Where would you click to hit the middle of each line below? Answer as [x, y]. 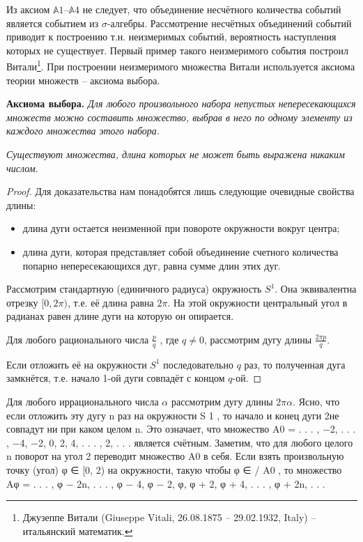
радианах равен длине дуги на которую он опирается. [120, 316]
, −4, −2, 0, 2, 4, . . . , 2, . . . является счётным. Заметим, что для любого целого [180, 442]
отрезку [22, 302]
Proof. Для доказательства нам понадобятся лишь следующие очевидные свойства [180, 191]
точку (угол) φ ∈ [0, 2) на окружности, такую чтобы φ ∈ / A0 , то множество [174, 469]
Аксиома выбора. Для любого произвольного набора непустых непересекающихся [181, 103]
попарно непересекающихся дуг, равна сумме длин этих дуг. [152, 265]
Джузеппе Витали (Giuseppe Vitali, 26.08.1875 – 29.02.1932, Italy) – [169, 517]
